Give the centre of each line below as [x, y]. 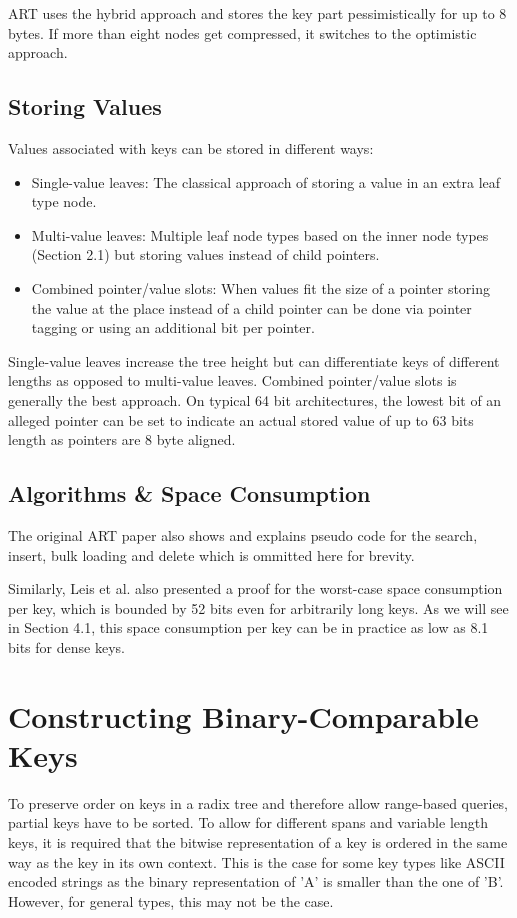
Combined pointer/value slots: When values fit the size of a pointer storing [261, 287]
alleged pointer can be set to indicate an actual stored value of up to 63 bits [241, 419]
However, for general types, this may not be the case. [171, 900]
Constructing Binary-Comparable [243, 715]
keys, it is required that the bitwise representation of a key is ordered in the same [258, 841]
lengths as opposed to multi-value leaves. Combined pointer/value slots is [232, 380]
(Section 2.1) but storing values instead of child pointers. [205, 254]
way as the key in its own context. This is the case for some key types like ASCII [256, 861]
